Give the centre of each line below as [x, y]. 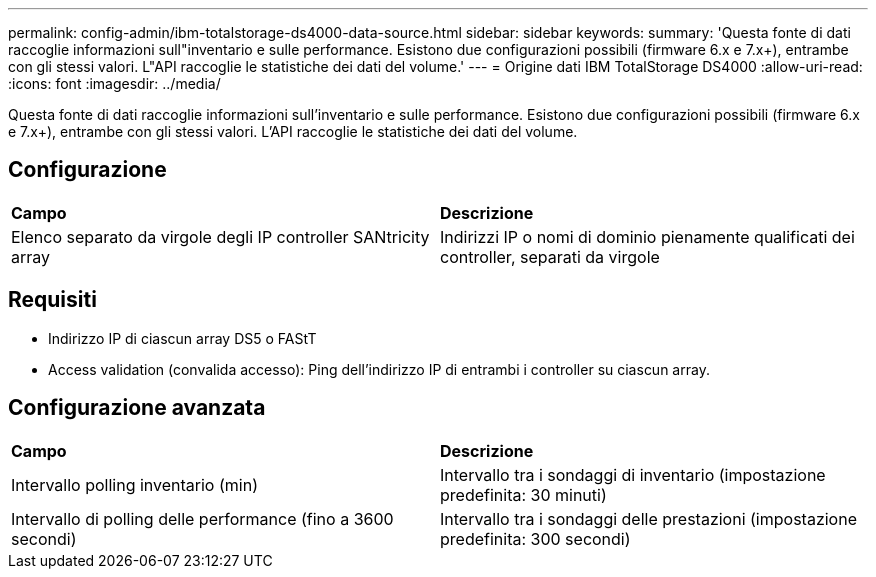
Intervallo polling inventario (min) [134, 484]
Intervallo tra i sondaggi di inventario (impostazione [633, 474]
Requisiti [52, 300]
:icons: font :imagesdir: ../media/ [114, 83]
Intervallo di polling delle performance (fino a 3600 [202, 518]
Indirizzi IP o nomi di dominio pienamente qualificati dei [647, 236]
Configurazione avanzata [137, 408]
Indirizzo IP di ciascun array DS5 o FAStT [182, 338]
